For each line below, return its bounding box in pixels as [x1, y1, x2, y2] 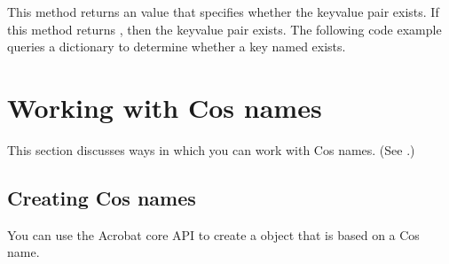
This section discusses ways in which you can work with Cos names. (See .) [7, 140, 415, 159]
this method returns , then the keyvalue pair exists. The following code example [7, 19, 442, 38]
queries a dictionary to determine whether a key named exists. [7, 37, 346, 56]
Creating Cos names [7, 183, 196, 211]
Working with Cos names [7, 89, 322, 125]
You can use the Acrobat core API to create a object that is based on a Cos [7, 225, 420, 244]
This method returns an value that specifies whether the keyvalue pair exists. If [7, 3, 439, 20]
